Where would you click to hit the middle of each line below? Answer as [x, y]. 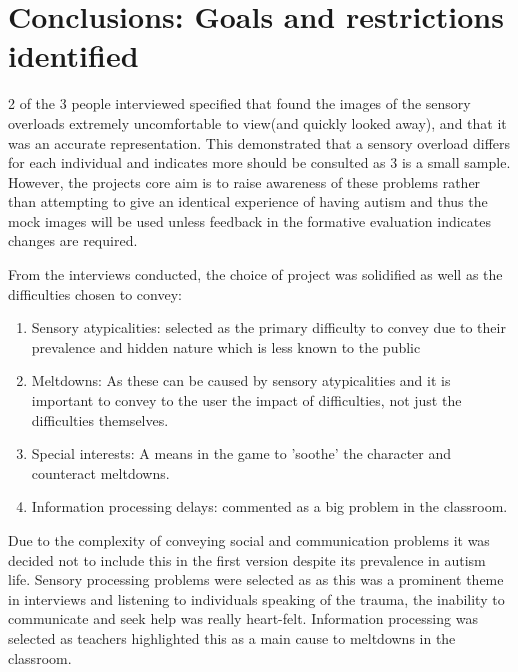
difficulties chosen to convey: [95, 293]
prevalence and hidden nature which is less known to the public [226, 346]
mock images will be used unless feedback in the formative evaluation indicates [249, 220]
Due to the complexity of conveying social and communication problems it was [249, 540]
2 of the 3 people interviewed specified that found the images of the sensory [239, 103]
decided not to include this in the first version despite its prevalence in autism [247, 559]
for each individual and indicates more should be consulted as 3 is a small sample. [259, 162]
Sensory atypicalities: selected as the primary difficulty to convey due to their [268, 327]
